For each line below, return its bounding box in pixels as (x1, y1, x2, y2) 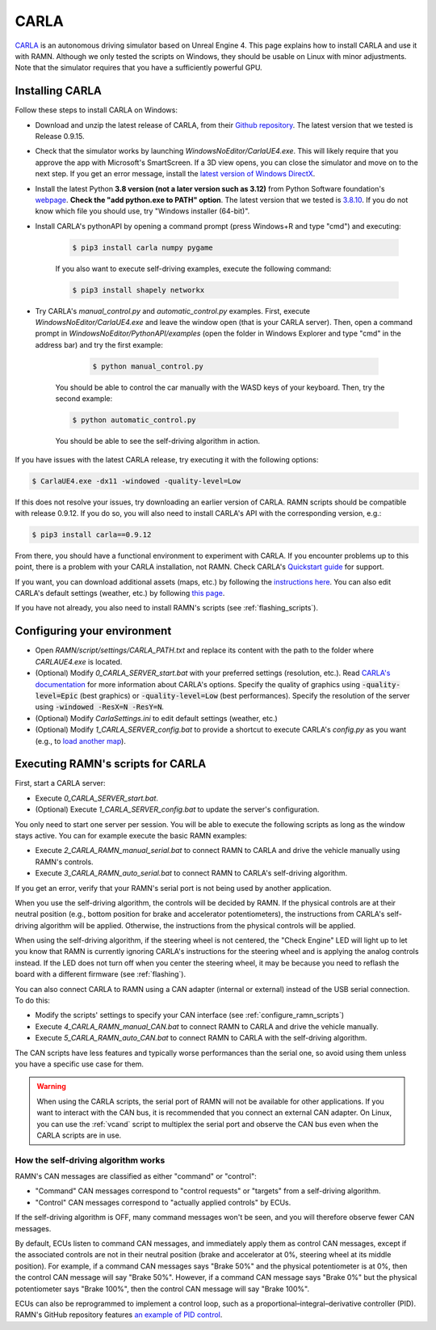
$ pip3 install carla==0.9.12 (31, 530, 152, 539)
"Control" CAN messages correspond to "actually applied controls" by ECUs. (35, 1197, 291, 1207)
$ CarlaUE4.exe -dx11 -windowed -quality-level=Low (31, 476, 241, 485)
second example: (55, 394, 113, 403)
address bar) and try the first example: (35, 340, 163, 349)
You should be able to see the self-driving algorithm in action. (55, 437, 261, 446)
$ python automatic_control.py (72, 416, 197, 424)
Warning (36, 1082, 66, 1091)
